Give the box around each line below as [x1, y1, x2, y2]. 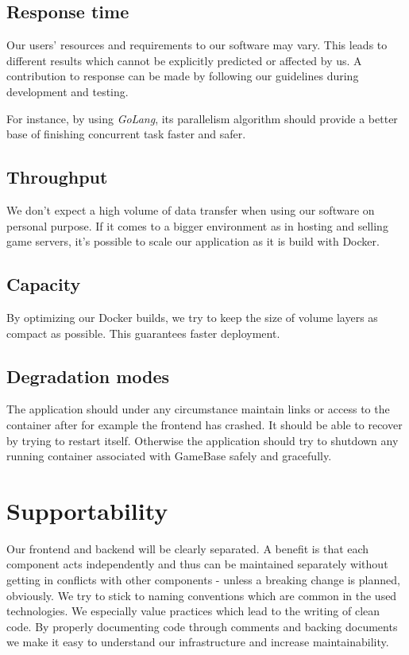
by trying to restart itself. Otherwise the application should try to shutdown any [6, 432, 399, 448]
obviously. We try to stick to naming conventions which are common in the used [6, 587, 397, 603]
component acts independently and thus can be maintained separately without [6, 556, 388, 572]
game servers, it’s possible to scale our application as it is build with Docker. [6, 233, 380, 250]
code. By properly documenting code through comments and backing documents [6, 618, 398, 634]
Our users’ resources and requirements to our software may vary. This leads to [6, 37, 388, 53]
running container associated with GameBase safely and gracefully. [6, 448, 332, 464]
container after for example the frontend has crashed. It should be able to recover [6, 416, 403, 432]
